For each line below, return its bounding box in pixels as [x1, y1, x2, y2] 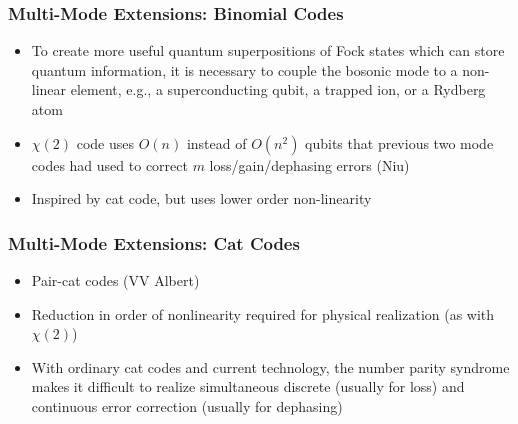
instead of [186, 132, 247, 153]
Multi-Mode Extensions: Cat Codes [8, 230, 300, 255]
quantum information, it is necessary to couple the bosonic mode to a [31, 59, 458, 80]
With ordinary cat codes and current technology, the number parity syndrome [31, 356, 510, 377]
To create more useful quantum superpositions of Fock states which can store [31, 40, 505, 61]
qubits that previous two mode [305, 132, 494, 153]
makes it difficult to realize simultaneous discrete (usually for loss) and [31, 376, 465, 397]
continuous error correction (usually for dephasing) [31, 395, 343, 416]
